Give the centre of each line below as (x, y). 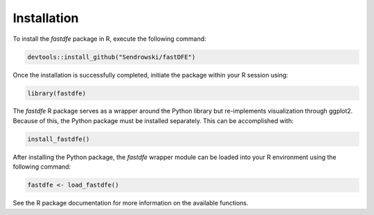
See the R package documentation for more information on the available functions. (131, 203)
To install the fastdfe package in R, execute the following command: (110, 39)
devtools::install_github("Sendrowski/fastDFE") (112, 57)
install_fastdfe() (59, 139)
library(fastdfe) (57, 93)
